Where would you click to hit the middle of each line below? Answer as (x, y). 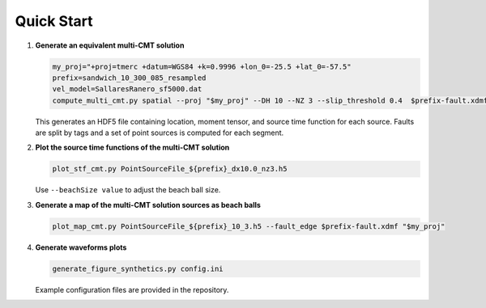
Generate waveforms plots (81, 247)
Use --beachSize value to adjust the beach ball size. (128, 190)
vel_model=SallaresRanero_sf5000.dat (127, 89)
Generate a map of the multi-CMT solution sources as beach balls (148, 205)
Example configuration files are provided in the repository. (132, 289)
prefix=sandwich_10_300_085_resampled (129, 78)
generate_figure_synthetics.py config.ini (138, 268)
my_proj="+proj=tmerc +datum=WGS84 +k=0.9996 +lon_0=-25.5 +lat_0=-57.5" (202, 66)
